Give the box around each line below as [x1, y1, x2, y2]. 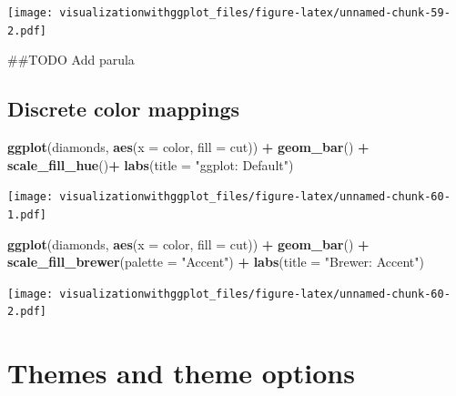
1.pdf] [7, 208, 46, 221]
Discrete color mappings [7, 95, 240, 123]
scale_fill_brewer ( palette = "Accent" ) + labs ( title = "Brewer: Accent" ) [7, 252, 424, 271]
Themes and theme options [7, 354, 355, 391]
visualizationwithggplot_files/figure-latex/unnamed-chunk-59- [59, 6, 451, 19]
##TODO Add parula [7, 50, 135, 69]
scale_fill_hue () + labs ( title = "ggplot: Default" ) [7, 155, 294, 174]
